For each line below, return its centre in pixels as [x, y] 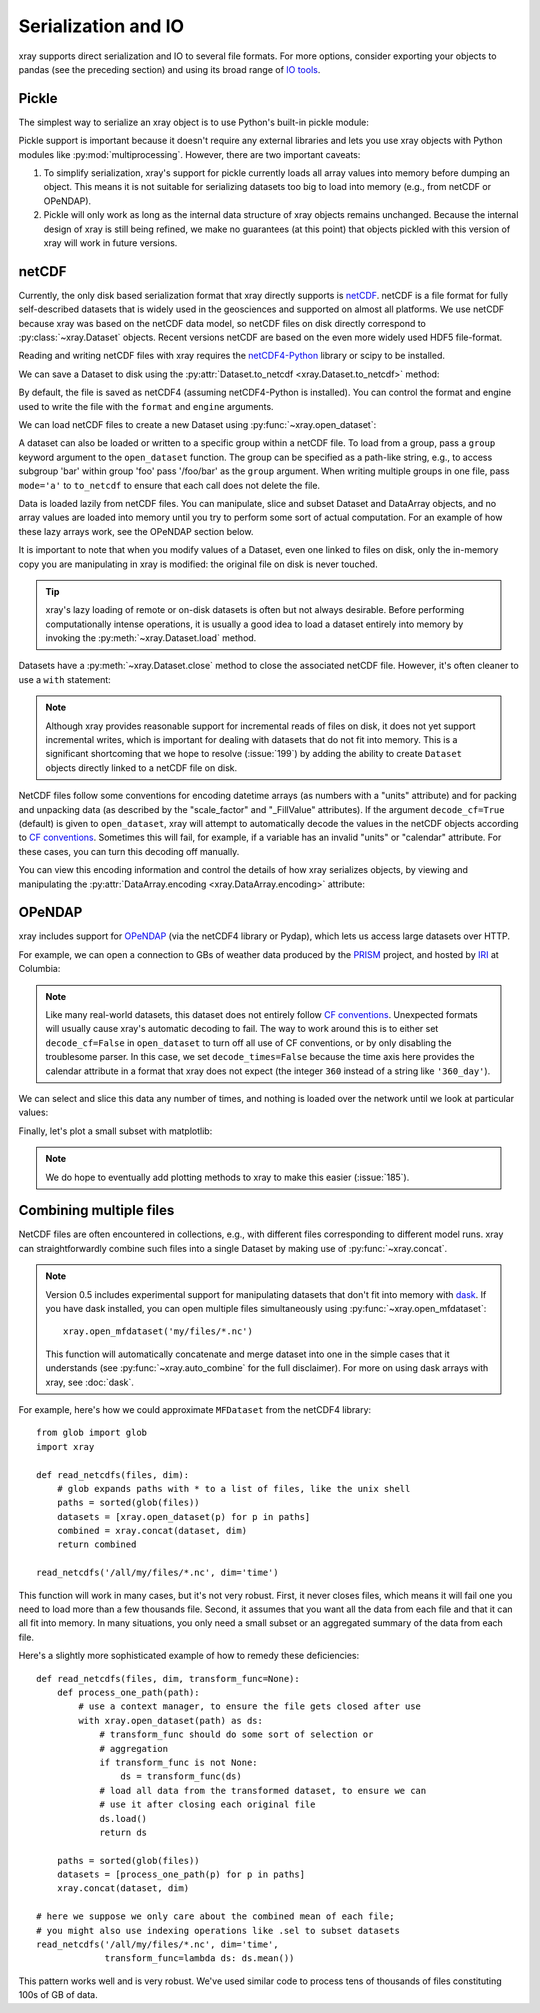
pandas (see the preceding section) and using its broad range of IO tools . [169, 69]
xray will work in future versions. [110, 242]
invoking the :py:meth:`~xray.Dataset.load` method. [151, 638]
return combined [96, 1544]
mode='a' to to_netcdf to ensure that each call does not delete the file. [169, 485]
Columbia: [39, 969]
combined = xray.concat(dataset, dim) [152, 1531]
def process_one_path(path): [128, 1692]
